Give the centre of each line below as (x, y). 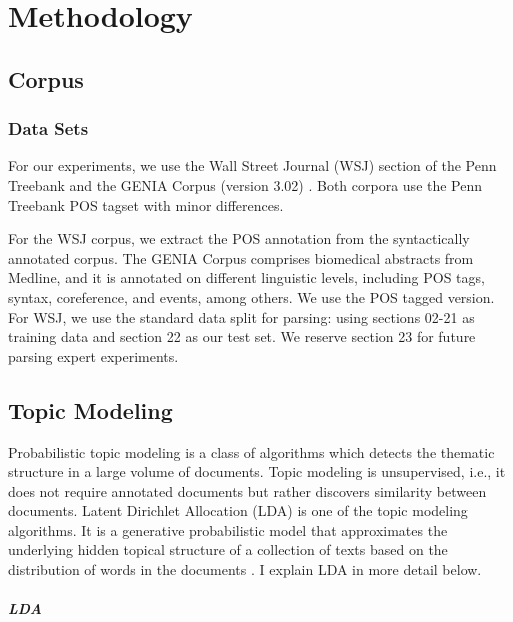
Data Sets (48, 128)
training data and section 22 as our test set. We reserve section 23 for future (242, 336)
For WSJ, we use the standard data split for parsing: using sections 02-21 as (241, 316)
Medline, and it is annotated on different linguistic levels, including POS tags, (246, 277)
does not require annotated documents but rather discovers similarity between (247, 490)
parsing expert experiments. (93, 355)
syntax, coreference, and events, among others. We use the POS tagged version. (251, 296)
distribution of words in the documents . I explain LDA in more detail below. (245, 569)
